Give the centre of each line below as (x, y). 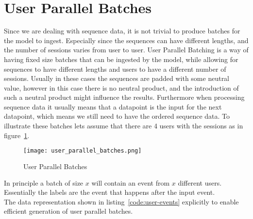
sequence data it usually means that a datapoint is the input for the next (113, 106)
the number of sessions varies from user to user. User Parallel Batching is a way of (126, 50)
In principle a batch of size (44, 182)
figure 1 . (17, 135)
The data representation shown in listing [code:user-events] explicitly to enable (121, 201)
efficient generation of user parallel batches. (68, 211)
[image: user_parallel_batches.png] (83, 151)
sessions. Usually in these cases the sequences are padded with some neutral (117, 78)
